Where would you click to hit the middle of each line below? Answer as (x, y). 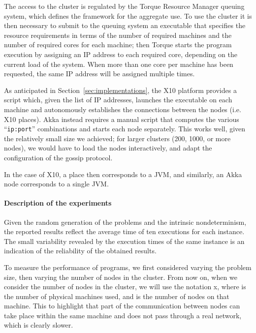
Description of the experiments (58, 203)
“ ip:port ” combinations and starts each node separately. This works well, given (125, 129)
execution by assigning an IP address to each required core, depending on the (121, 54)
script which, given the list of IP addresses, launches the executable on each (118, 100)
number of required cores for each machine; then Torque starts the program (118, 45)
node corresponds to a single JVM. (56, 184)
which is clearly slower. (39, 325)
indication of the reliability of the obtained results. (80, 251)
